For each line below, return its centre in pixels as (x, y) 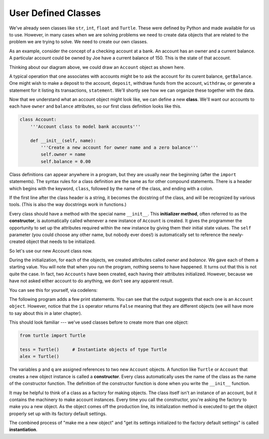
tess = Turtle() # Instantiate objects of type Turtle (93, 349)
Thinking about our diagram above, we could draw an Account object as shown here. (97, 67)
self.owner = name (63, 154)
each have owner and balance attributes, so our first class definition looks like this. (95, 106)
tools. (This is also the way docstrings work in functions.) (68, 205)
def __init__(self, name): (63, 140)
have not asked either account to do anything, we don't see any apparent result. (91, 281)
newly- (236, 234)
